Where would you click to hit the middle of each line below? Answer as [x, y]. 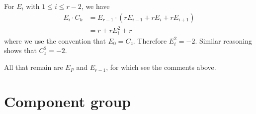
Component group [68, 101]
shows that [20, 50]
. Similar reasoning [223, 40]
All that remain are [34, 67]
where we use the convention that [55, 40]
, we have [95, 6]
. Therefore [150, 40]
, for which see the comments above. [161, 67]
